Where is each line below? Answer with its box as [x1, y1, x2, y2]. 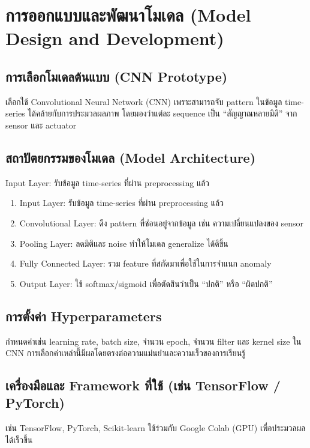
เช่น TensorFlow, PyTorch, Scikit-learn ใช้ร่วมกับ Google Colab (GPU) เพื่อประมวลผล [5, 422, 306, 434]
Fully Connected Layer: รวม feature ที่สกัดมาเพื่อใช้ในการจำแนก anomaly [19, 257, 272, 270]
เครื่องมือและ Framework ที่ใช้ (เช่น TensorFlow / [5, 376, 281, 395]
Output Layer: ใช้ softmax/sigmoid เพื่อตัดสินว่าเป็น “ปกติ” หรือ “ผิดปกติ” [19, 277, 273, 289]
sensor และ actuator [5, 118, 77, 131]
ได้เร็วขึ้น [5, 433, 33, 446]
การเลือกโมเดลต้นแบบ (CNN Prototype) [5, 67, 228, 85]
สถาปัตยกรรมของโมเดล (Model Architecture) [5, 148, 256, 166]
